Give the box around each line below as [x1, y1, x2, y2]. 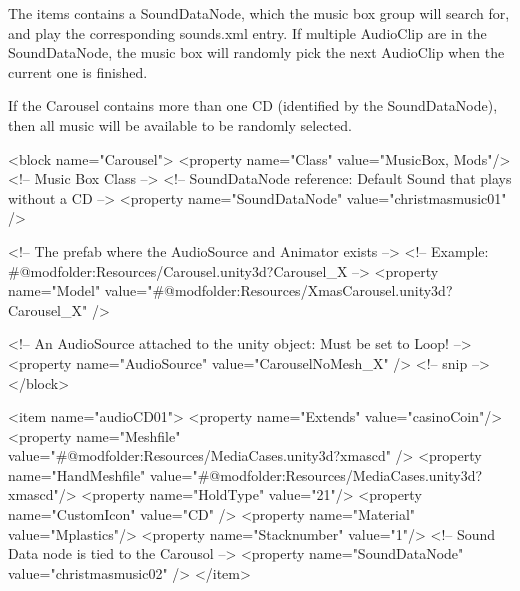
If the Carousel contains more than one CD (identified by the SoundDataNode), [8, 95, 498, 116]
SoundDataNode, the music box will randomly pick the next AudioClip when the [8, 42, 505, 63]
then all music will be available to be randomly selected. [8, 114, 352, 135]
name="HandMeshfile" [8, 464, 146, 485]
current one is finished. [8, 61, 148, 82]
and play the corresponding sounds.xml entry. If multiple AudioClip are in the [8, 22, 487, 43]
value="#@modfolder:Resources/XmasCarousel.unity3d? [104, 280, 453, 301]
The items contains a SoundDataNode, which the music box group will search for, [8, 3, 510, 23]
